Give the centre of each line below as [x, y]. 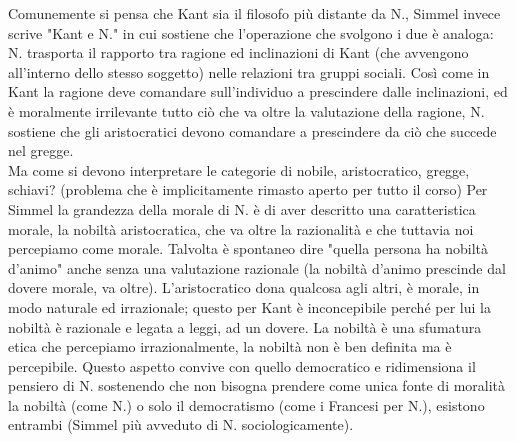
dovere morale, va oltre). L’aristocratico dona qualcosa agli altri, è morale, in [244, 287]
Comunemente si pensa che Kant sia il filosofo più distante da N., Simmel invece [254, 13]
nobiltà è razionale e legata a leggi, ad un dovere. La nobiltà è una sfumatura [245, 326]
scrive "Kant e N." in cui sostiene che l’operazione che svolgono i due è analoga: [251, 32]
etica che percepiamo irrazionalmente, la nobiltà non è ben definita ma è [230, 346]
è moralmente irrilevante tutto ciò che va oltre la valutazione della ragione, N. [246, 110]
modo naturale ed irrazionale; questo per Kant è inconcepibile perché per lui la [249, 306]
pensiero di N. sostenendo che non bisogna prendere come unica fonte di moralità [257, 385]
